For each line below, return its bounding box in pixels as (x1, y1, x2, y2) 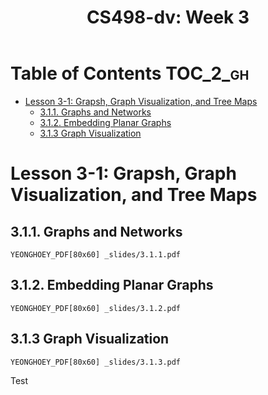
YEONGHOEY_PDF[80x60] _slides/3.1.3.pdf (10, 357, 182, 367)
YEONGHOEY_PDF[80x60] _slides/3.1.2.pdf (10, 303, 182, 313)
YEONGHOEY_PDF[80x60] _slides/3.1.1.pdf (10, 249, 182, 260)
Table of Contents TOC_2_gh (10, 62, 250, 85)
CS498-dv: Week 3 (86, 6, 250, 29)
